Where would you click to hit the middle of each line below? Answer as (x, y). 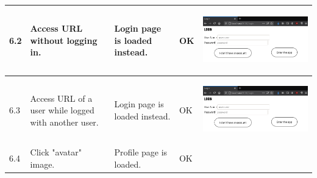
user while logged (62, 110)
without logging (64, 40)
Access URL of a (61, 98)
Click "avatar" (56, 152)
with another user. (64, 122)
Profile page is (141, 152)
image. (42, 164)
